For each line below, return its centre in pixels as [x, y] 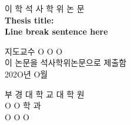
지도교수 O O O [34, 51]
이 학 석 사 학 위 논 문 [45, 8]
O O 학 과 [23, 105]
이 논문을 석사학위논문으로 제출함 [66, 62]
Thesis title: [29, 20]
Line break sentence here [56, 31]
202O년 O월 [26, 74]
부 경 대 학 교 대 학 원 [45, 94]
